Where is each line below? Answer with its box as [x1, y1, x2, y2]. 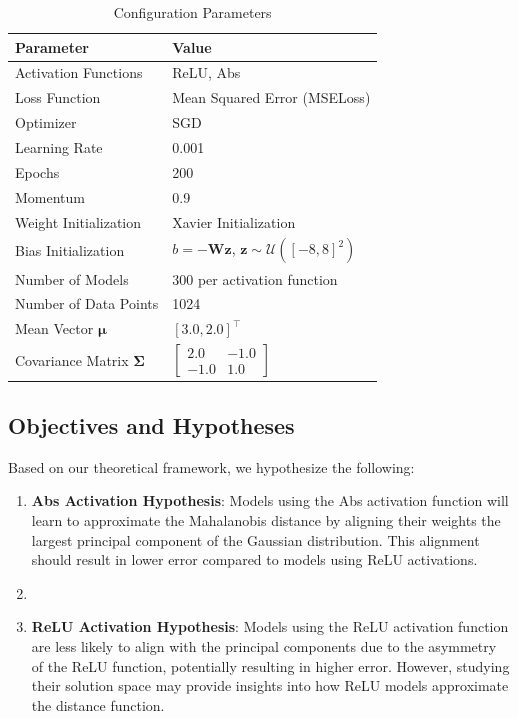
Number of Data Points [15, 293, 159, 314]
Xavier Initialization [172, 211, 296, 232]
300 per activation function [172, 268, 338, 289]
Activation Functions [15, 62, 143, 83]
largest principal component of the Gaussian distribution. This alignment [31, 529, 480, 550]
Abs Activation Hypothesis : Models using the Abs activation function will [31, 490, 509, 511]
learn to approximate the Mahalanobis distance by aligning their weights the [31, 510, 501, 531]
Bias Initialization [15, 240, 125, 261]
